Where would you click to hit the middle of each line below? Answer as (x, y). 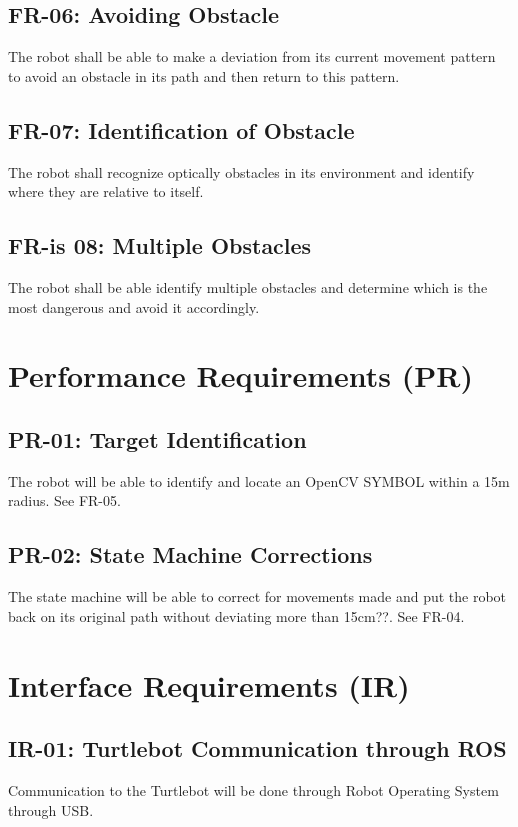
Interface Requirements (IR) (209, 684)
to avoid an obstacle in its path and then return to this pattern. (204, 75)
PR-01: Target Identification (157, 438)
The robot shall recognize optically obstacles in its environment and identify (241, 171)
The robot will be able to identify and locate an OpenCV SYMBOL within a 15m (259, 480)
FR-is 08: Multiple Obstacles (160, 245)
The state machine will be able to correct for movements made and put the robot (257, 596)
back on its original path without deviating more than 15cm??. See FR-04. (236, 615)
